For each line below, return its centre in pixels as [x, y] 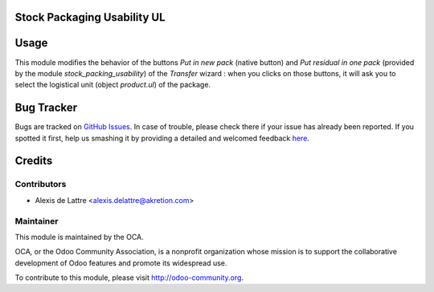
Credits [34, 161]
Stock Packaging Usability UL [90, 17]
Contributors [41, 185]
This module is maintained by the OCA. [79, 237]
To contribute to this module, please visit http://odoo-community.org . [129, 278]
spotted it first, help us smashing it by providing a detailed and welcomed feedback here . [162, 138]
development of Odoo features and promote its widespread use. [121, 263]
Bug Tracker [46, 108]
